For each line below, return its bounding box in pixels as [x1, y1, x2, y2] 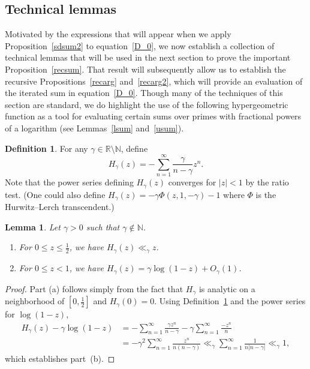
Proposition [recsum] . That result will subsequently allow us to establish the [5, 62, 286, 75]
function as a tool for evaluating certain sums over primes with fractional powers [5, 110, 302, 122]
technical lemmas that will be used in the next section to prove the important [5, 51, 291, 64]
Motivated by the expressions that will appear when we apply [5, 28, 231, 40]
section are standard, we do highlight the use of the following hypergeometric [5, 98, 288, 110]
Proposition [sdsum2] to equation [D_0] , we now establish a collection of [5, 39, 275, 52]
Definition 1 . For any [5, 142, 88, 154]
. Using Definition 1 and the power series [154, 295, 306, 307]
